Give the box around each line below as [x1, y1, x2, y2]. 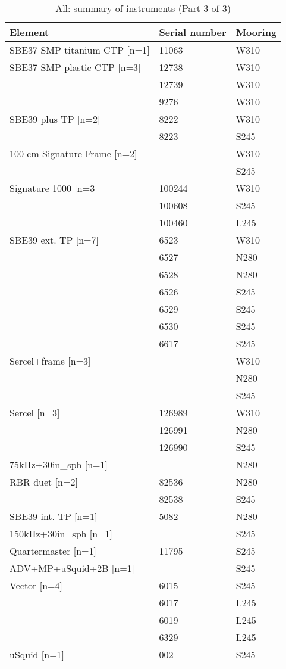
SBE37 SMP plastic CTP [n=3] [10, 60, 141, 74]
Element [10, 25, 49, 39]
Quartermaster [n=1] [10, 544, 97, 558]
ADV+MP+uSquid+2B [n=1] [10, 561, 135, 575]
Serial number [159, 25, 227, 39]
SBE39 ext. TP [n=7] [10, 233, 99, 247]
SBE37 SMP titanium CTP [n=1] [10, 43, 150, 57]
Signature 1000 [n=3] [10, 181, 98, 195]
